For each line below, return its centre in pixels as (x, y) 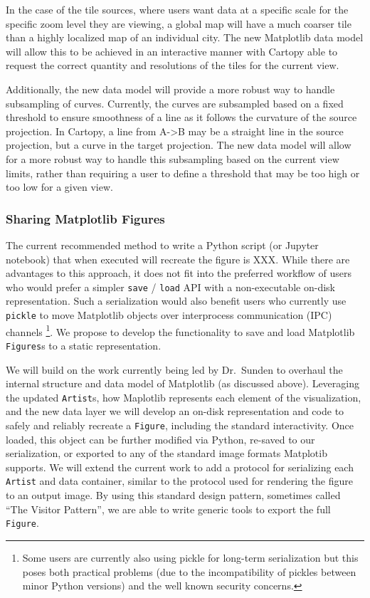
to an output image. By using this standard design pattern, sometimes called (173, 495)
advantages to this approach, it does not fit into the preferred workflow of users (179, 273)
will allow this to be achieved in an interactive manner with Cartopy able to (172, 51)
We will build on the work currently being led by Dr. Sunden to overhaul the (174, 369)
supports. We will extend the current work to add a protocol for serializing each (180, 467)
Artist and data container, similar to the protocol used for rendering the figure (179, 481)
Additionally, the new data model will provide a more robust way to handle (170, 89)
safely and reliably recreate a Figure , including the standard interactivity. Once (180, 425)
